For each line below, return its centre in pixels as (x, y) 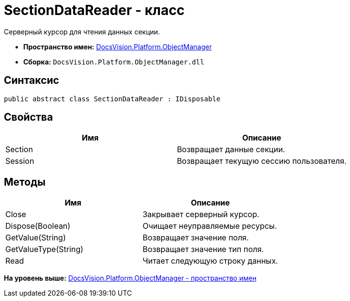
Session (20, 161)
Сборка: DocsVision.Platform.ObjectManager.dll (114, 62)
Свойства (29, 117)
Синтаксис (32, 80)
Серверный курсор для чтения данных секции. (82, 32)
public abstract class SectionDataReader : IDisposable (112, 99)
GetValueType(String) (44, 249)
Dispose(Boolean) (38, 226)
